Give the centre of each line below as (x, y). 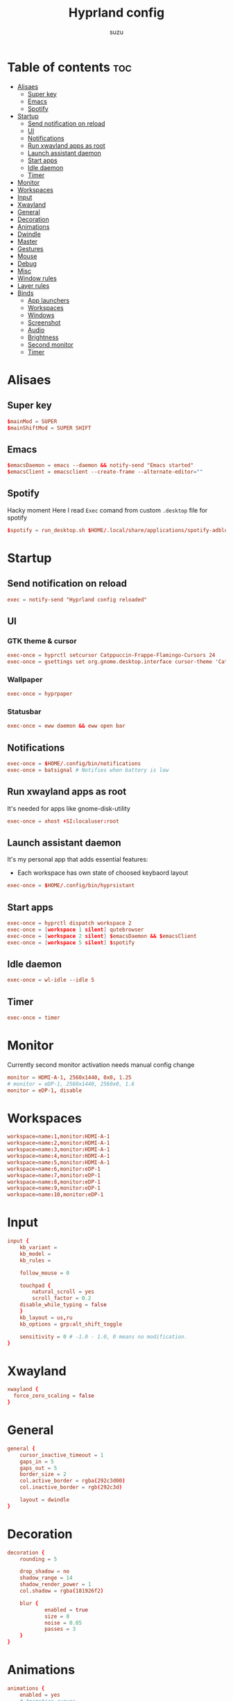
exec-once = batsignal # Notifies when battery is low (88, 770)
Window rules (37, 278)
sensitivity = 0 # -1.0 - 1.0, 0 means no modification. (104, 1337)
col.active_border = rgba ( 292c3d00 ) (73, 1481)
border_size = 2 (43, 1475)
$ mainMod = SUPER (32, 421)
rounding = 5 (38, 1559)
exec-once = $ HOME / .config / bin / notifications (74, 764)
